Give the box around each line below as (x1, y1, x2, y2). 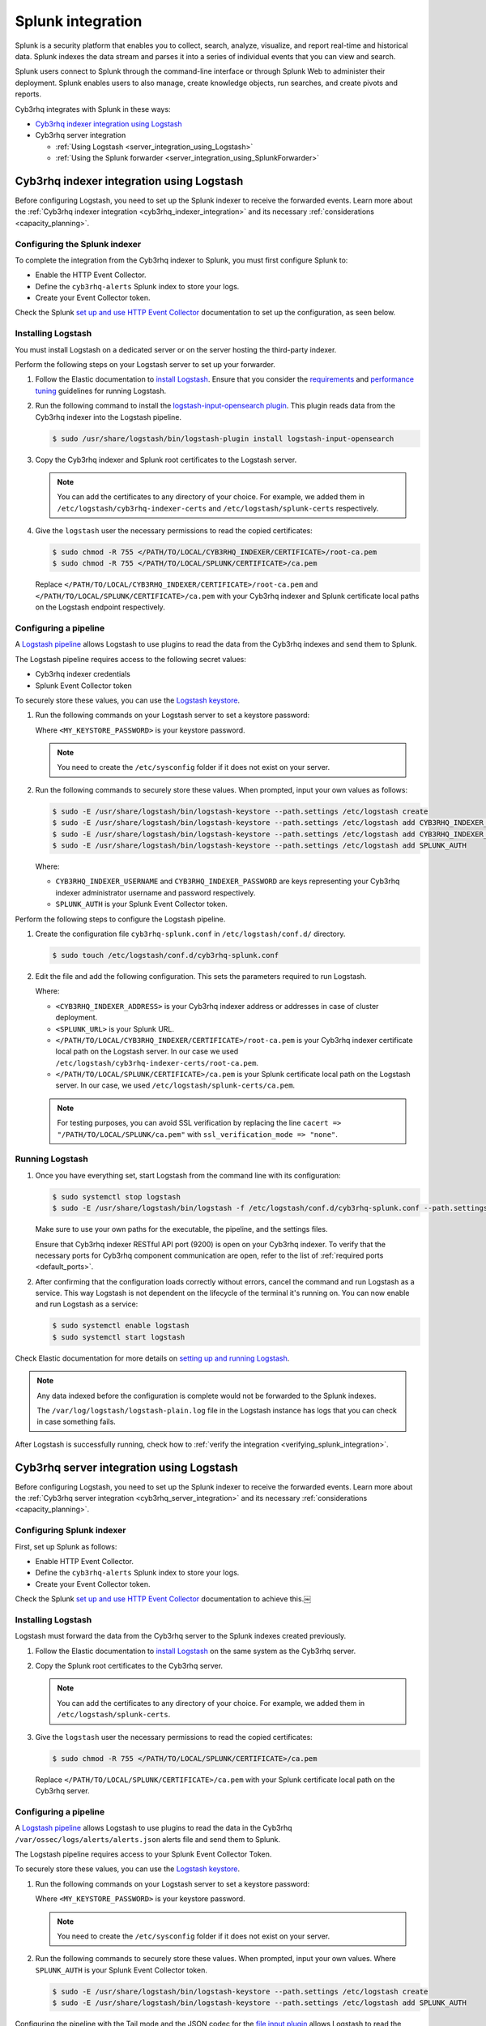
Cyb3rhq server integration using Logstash (15, 1460, 238, 1474)
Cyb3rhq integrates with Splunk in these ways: (15, 104, 171, 113)
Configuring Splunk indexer (15, 1524, 126, 1536)
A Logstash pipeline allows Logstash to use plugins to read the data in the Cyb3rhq (15, 1823, 292, 1833)
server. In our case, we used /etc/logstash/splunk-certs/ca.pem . (55, 1080, 296, 1090)
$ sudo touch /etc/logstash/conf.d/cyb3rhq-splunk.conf (52, 951, 279, 960)
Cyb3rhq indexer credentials (35, 669, 131, 679)
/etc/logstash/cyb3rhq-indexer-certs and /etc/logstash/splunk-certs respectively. (57, 503, 379, 513)
